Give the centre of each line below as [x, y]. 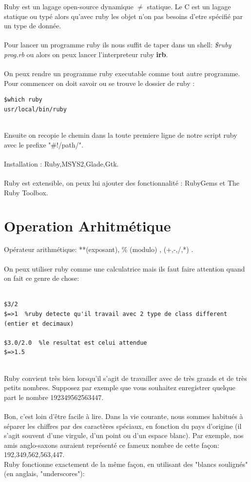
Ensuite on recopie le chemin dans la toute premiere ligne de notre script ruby [121, 135]
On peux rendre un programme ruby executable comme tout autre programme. [122, 73]
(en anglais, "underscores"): [44, 473]
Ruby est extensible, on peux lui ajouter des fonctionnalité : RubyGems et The [122, 183]
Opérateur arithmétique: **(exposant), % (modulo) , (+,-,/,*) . [99, 249]
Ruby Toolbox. [26, 192]
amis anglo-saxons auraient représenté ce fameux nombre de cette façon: [112, 445]
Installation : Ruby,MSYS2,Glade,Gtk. [61, 163]
